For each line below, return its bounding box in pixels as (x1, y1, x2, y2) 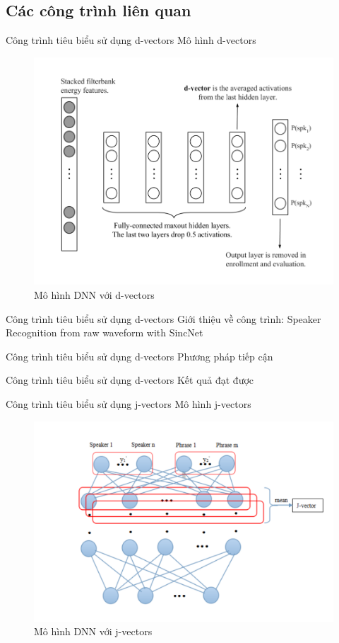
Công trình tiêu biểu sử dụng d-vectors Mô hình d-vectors (6, 33, 256, 47)
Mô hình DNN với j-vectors (34, 624, 153, 639)
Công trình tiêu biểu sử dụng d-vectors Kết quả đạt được (6, 372, 254, 387)
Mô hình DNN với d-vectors (34, 287, 155, 302)
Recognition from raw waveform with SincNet (6, 325, 203, 340)
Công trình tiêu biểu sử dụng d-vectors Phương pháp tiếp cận (6, 348, 273, 363)
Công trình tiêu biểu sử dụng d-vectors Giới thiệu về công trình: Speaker (6, 311, 321, 326)
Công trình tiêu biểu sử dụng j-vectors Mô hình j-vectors (6, 396, 251, 411)
